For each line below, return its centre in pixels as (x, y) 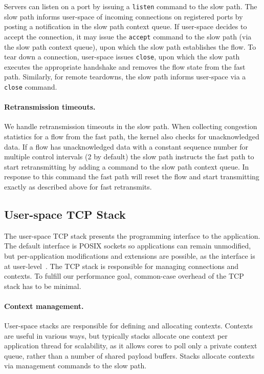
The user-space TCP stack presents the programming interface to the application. (132, 235)
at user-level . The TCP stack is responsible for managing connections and (122, 266)
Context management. (44, 306)
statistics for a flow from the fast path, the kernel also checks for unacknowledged (132, 136)
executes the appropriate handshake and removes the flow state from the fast (125, 66)
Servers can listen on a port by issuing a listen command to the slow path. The (131, 6)
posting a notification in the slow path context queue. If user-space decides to (126, 26)
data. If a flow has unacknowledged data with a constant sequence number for (126, 146)
